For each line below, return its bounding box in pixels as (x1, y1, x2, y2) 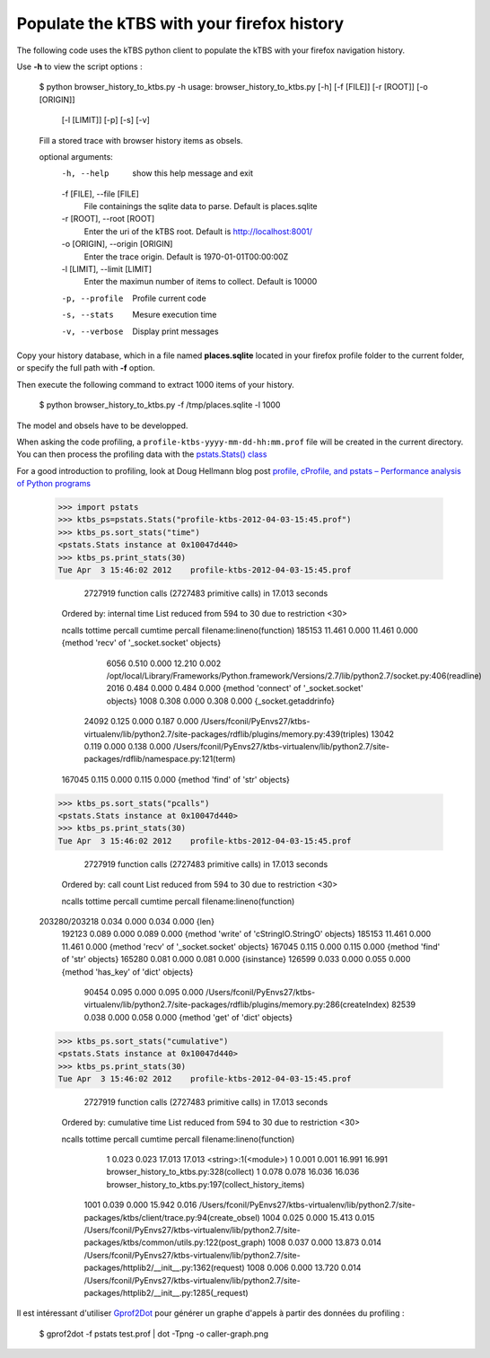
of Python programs (16, 478, 92, 489)
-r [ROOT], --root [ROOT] (61, 214, 155, 224)
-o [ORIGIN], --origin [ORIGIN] (61, 239, 173, 250)
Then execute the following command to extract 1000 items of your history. (16, 379, 295, 390)
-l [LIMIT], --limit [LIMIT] (61, 264, 153, 275)
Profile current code (132, 293, 206, 303)
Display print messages (132, 326, 219, 337)
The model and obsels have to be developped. (16, 420, 188, 431)
